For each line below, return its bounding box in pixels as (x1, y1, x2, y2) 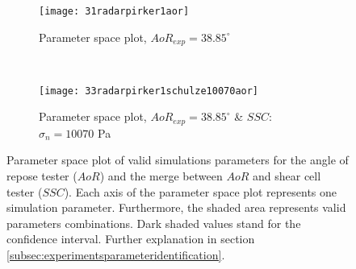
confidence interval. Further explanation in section (6, 230, 255, 247)
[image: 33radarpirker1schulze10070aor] (39, 85, 259, 97)
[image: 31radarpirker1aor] (39, 6, 190, 17)
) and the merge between (99, 168, 223, 184)
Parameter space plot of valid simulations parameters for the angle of (6, 151, 349, 168)
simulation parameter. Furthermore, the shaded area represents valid (6, 199, 346, 216)
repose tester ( (6, 168, 77, 184)
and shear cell (252, 168, 321, 184)
